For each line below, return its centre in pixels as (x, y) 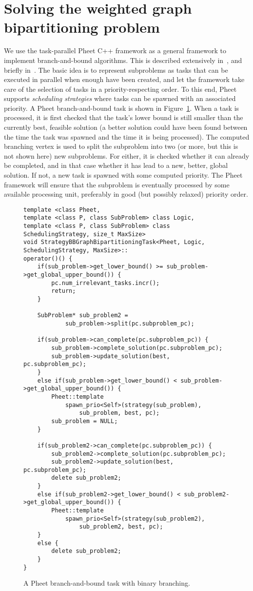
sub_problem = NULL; (85, 421)
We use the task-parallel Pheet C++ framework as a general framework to (115, 51)
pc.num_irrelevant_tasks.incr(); (106, 283)
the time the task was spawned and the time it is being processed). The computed (127, 136)
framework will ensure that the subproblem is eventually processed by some (117, 184)
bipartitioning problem (82, 27)
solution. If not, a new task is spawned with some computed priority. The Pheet (123, 175)
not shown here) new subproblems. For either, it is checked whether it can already (127, 155)
